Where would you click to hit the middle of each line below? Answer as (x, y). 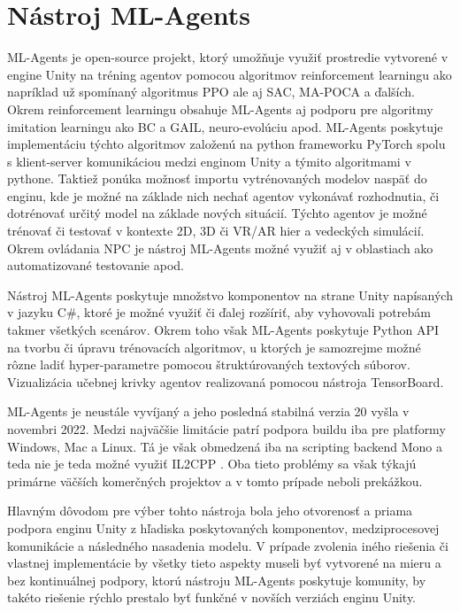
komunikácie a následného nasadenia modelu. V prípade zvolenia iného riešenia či (228, 545)
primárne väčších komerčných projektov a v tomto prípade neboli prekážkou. (215, 480)
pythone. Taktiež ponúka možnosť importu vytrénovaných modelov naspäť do (217, 178)
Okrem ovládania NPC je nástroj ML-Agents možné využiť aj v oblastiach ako (220, 248)
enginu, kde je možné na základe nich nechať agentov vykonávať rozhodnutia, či (223, 195)
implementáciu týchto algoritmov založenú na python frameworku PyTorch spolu (226, 144)
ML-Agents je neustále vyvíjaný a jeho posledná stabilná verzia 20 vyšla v (208, 411)
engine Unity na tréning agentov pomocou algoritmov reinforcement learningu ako (230, 74)
